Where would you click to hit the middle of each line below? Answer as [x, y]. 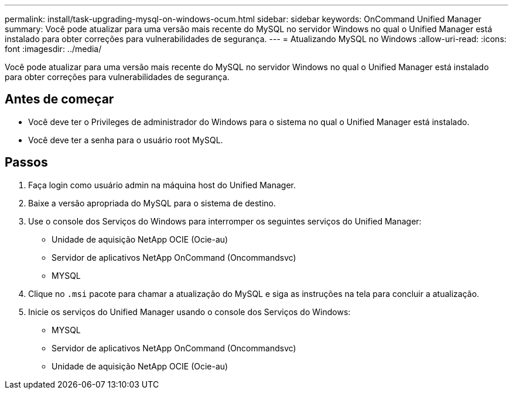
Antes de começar [59, 99]
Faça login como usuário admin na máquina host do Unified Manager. [162, 185]
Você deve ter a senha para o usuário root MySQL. [126, 140]
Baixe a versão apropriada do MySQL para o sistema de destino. [152, 203]
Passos [26, 163]
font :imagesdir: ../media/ [53, 49]
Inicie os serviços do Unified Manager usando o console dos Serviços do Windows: [189, 312]
